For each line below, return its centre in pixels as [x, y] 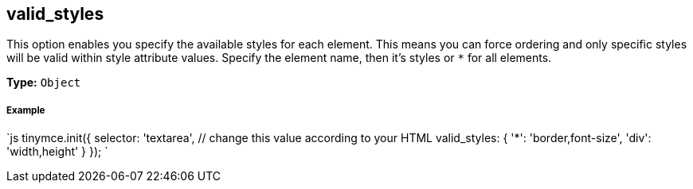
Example [26, 110]
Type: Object [44, 83]
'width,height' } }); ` [57, 152]
